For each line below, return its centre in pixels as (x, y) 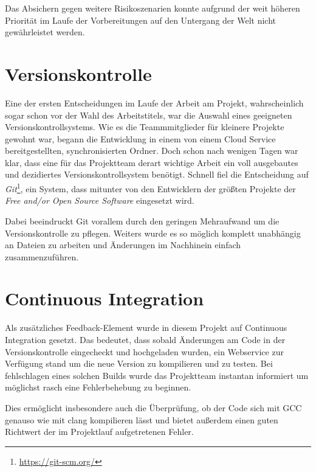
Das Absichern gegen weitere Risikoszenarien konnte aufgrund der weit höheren (153, 8)
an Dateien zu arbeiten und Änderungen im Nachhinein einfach (123, 245)
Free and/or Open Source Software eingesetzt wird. (100, 200)
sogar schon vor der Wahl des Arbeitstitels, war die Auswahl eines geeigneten (149, 115)
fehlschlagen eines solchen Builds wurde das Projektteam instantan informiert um (157, 375)
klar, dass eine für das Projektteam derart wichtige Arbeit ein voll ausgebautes (152, 162)
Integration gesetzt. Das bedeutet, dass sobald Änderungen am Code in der (145, 339)
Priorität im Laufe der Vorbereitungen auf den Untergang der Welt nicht (140, 20)
